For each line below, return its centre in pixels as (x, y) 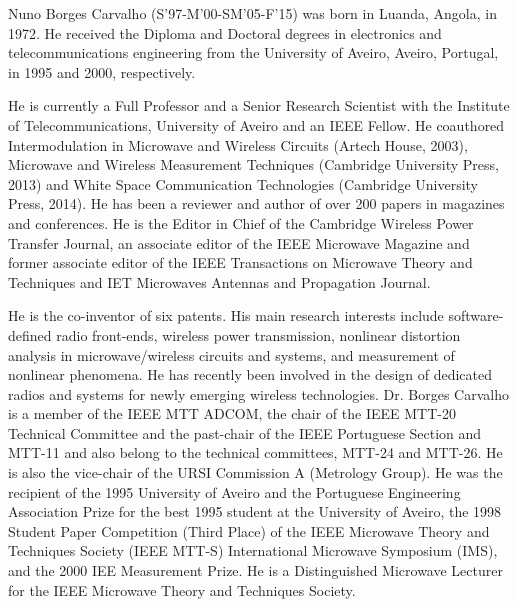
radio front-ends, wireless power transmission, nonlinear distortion (258, 334)
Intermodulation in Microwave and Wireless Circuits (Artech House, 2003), (238, 144)
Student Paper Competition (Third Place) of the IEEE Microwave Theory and (249, 530)
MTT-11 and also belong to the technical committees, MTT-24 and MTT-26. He (255, 452)
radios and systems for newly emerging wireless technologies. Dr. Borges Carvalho (258, 393)
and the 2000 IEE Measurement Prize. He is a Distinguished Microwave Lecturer (255, 570)
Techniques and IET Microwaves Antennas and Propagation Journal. (219, 281)
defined (30, 334)
